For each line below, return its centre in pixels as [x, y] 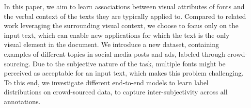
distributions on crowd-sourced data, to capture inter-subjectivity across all [116, 92]
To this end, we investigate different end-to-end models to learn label [106, 82]
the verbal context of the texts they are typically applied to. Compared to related [125, 16]
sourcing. [17, 63]
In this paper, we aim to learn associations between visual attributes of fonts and [124, 6]
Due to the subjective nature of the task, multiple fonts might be [129, 63]
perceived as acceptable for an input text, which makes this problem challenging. [124, 73]
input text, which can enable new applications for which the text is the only [117, 35]
